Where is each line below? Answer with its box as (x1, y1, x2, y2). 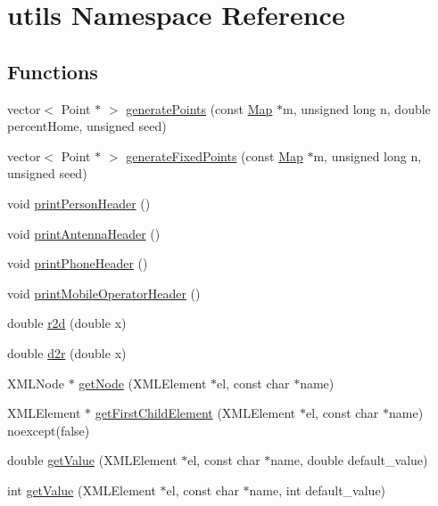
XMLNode (7, 373, 64, 392)
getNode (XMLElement (79, 373, 207, 392)
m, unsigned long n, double (283, 99, 431, 118)
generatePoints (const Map (126, 99, 273, 118)
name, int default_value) (249, 480, 386, 499)
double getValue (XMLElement (7, 451, 178, 469)
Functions (7, 57, 98, 85)
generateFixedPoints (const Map (126, 146, 303, 165)
